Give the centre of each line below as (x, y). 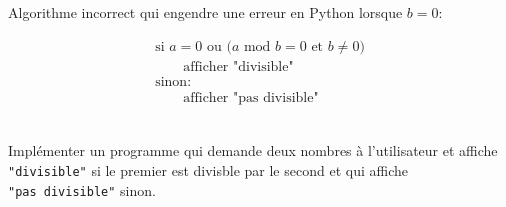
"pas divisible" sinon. (82, 189)
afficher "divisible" (238, 66)
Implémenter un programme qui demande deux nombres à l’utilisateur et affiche (253, 150)
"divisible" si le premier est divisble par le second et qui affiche (208, 169)
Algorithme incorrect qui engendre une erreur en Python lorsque (205, 12)
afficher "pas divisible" (251, 97)
